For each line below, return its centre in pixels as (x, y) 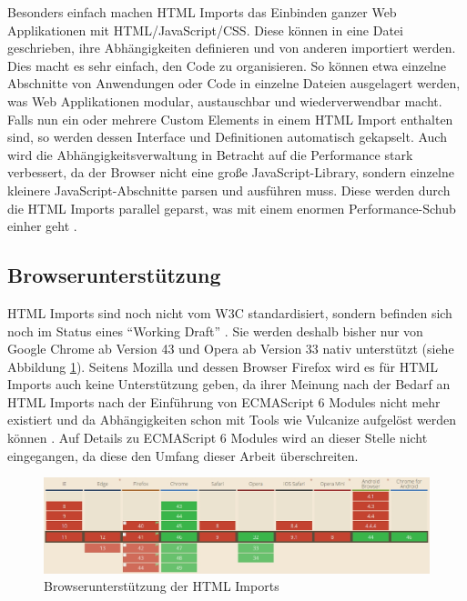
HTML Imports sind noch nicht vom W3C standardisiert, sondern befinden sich (230, 312)
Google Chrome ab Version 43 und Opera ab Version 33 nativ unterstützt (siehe (231, 349)
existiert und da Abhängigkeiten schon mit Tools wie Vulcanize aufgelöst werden (232, 420)
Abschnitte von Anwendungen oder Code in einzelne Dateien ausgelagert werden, (234, 83)
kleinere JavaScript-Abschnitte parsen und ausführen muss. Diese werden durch (229, 190)
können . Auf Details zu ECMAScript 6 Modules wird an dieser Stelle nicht (218, 438)
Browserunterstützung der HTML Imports (162, 586)
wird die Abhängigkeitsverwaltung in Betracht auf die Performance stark (210, 154)
